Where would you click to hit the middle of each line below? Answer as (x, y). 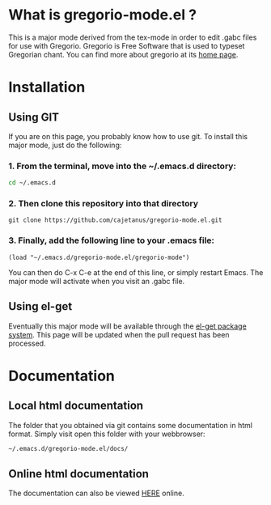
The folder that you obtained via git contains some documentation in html (131, 425)
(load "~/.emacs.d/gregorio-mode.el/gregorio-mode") (99, 257)
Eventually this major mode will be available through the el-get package (127, 326)
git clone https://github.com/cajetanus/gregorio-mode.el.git (115, 220)
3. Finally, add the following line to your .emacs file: (112, 240)
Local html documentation (76, 406)
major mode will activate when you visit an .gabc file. (97, 281)
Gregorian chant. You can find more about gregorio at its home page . (123, 54)
